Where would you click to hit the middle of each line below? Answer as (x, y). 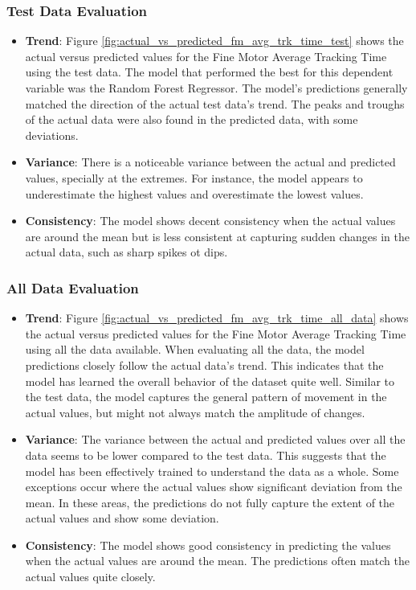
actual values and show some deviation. (122, 518)
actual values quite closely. (90, 577)
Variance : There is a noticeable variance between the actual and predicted (210, 162)
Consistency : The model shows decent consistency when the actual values (210, 221)
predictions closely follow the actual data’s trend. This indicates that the (204, 365)
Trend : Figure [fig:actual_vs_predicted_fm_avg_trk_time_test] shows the (214, 41)
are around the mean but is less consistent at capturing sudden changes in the (217, 236)
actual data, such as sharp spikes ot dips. (126, 252)
